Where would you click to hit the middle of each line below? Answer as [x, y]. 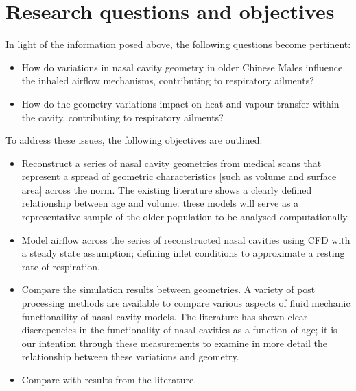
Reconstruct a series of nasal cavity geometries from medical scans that [171, 163]
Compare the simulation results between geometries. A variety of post [168, 289]
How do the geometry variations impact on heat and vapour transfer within [180, 103]
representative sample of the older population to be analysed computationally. [186, 217]
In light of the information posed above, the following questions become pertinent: [178, 44]
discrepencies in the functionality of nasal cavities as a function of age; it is [179, 330]
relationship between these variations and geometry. [130, 356]
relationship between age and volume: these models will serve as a [160, 203]
